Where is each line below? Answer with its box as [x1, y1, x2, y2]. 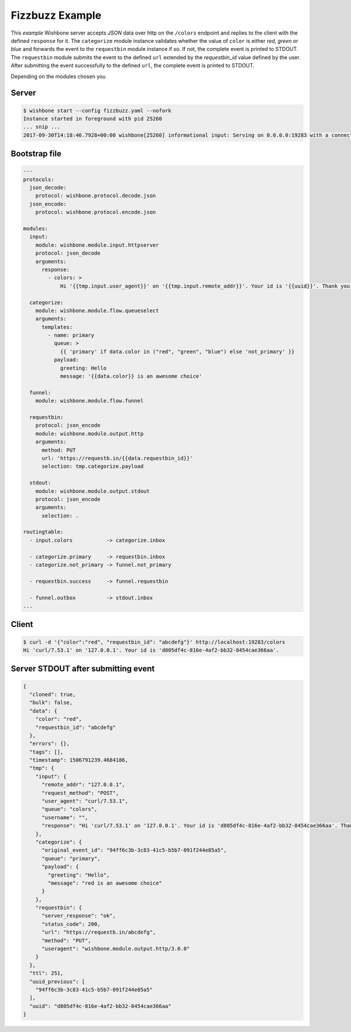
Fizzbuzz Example [11, 9, 102, 22]
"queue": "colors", [42, 806, 98, 813]
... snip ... [23, 124, 61, 130]
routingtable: [23, 529, 64, 536]
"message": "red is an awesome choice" [47, 880, 162, 886]
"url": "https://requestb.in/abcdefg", [42, 929, 156, 936]
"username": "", [42, 814, 88, 820]
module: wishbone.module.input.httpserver [35, 241, 159, 248]
